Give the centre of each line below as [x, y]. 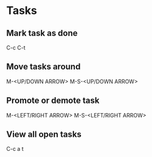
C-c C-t [16, 47]
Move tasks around [43, 67]
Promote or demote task [53, 101]
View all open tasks [44, 134]
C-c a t [15, 149]
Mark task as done [42, 33]
